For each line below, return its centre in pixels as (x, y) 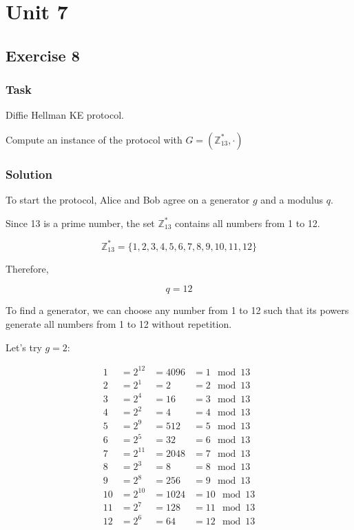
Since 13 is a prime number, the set (80, 223)
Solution (29, 174)
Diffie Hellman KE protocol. (65, 115)
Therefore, (27, 268)
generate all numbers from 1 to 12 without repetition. (119, 324)
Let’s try (24, 347)
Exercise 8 (43, 55)
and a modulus (292, 200)
